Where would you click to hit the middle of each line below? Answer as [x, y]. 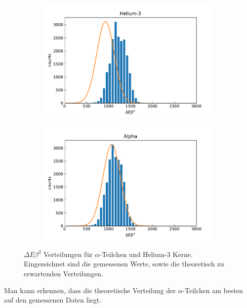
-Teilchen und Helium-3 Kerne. [146, 254]
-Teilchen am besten [213, 290]
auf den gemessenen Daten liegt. [53, 300]
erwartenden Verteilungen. [63, 274]
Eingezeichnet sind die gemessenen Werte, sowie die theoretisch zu [124, 264]
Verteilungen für [68, 254]
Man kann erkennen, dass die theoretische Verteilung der [90, 290]
